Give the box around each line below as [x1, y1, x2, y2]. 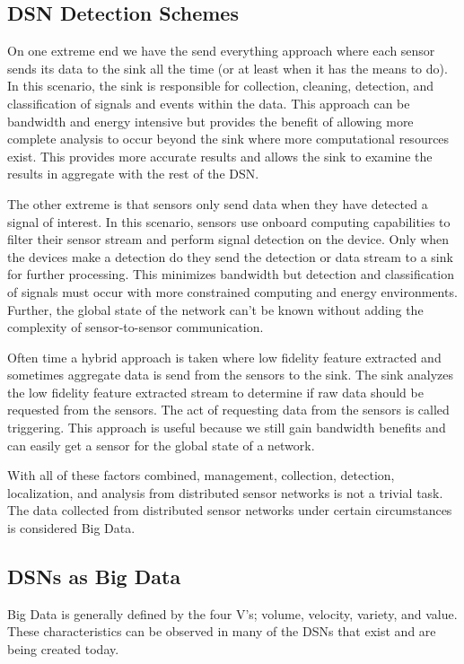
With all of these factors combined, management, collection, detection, [7, 466, 395, 485]
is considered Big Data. [7, 519, 136, 537]
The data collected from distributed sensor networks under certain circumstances [7, 501, 452, 520]
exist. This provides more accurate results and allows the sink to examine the [7, 146, 433, 165]
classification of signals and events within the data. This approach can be [7, 93, 410, 112]
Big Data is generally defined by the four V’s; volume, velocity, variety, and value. [7, 604, 458, 623]
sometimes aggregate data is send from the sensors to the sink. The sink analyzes [7, 365, 454, 384]
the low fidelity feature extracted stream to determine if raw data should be [7, 382, 424, 401]
